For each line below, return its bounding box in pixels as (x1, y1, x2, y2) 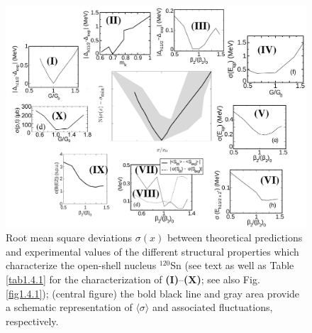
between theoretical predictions (167, 230, 303, 245)
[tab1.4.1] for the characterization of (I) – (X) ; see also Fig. (6, 271, 260, 286)
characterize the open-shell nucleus (6, 258, 157, 273)
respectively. (6, 313, 59, 328)
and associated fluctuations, (152, 300, 273, 315)
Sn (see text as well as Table (170, 258, 294, 273)
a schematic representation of (6, 300, 133, 315)
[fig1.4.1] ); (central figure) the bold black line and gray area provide (6, 285, 300, 300)
